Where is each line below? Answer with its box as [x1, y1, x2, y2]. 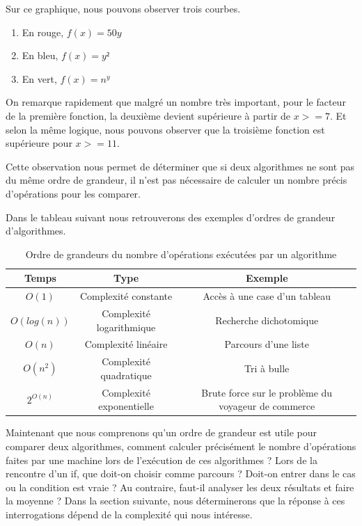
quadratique [100, 367, 152, 382]
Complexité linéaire [84, 337, 168, 351]
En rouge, [22, 24, 64, 39]
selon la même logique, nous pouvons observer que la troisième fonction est [6, 122, 325, 136]
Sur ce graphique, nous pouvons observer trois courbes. [6, 1, 241, 15]
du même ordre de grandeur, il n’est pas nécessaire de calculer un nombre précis [6, 173, 347, 187]
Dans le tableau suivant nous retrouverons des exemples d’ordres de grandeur [6, 209, 336, 224]
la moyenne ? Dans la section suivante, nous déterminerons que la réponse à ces [6, 493, 345, 508]
